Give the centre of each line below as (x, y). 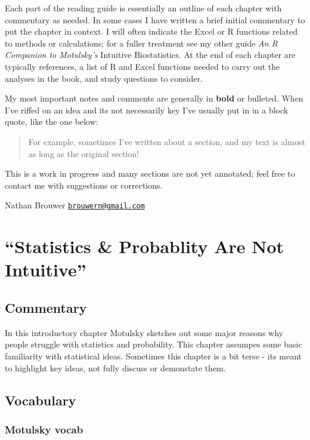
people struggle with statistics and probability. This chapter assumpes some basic (154, 344)
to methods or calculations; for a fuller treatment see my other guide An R (141, 43)
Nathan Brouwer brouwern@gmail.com (75, 205)
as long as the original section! (84, 153)
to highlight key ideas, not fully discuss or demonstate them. (115, 367)
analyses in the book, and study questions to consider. (104, 78)
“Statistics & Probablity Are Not (145, 246)
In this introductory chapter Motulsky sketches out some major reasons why (144, 332)
